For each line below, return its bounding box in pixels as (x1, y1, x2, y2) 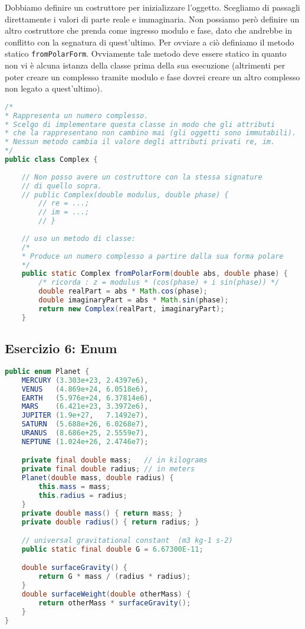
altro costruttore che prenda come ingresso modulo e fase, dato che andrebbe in (5, 24, 293, 37)
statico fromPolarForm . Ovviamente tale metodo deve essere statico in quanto (5, 47, 287, 60)
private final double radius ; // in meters (21, 465, 195, 474)
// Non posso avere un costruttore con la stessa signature (21, 172, 263, 181)
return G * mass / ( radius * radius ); (38, 572, 191, 581)
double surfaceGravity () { (21, 563, 127, 572)
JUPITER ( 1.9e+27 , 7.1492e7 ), (21, 411, 149, 420)
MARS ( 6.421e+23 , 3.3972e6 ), (21, 402, 149, 411)
